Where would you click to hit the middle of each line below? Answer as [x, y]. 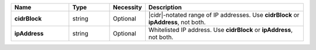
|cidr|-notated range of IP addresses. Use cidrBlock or [224, 15]
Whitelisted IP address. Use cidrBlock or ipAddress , [220, 30]
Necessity [128, 7]
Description [165, 7]
